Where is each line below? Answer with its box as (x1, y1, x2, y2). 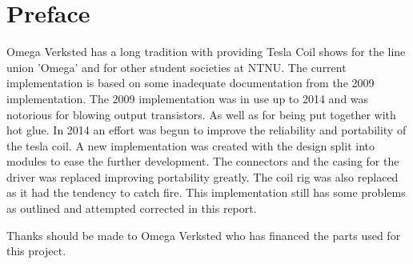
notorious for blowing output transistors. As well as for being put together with (6, 106, 396, 122)
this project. (6, 242, 66, 259)
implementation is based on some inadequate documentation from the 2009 (6, 74, 375, 91)
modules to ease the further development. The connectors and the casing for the (6, 153, 399, 170)
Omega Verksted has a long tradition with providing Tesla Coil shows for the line (6, 43, 406, 60)
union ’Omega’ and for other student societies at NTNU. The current (6, 58, 347, 75)
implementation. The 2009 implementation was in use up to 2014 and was (6, 90, 369, 106)
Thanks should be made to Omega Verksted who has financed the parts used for (6, 226, 401, 243)
